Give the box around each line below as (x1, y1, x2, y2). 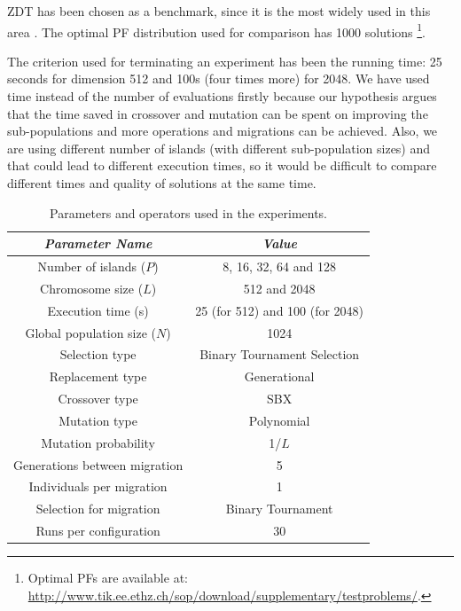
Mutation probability (41, 433, 156, 451)
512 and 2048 (243, 278, 316, 297)
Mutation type (59, 411, 137, 429)
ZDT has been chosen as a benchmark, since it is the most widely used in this (7, 2, 431, 20)
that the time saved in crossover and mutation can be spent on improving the (7, 104, 428, 122)
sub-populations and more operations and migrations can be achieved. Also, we (7, 121, 438, 140)
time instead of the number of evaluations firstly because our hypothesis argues (7, 87, 437, 106)
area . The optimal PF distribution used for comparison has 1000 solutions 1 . (7, 20, 426, 41)
